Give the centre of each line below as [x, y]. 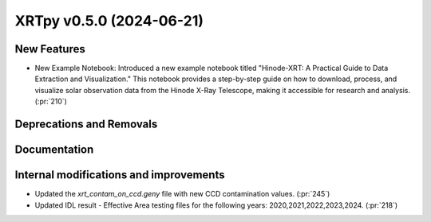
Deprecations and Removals [86, 125]
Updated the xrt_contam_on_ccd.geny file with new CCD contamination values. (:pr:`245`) [182, 194]
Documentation [54, 150]
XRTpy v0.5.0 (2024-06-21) [109, 21]
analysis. [396, 90]
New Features [50, 49]
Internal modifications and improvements [120, 175]
